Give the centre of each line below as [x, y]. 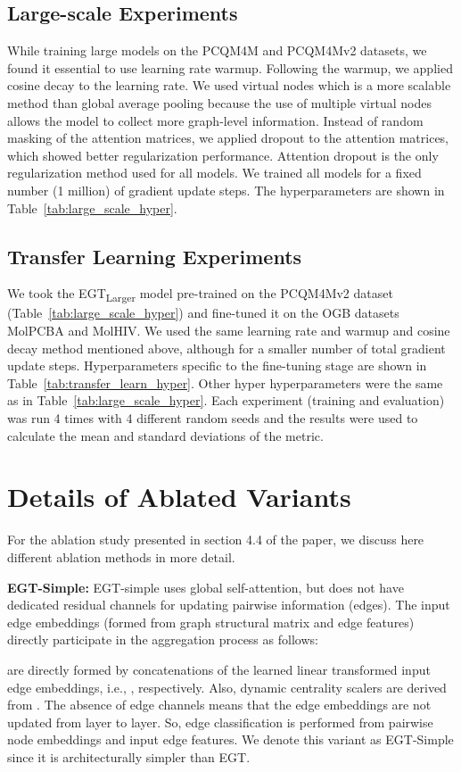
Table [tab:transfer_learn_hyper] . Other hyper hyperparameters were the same [225, 382]
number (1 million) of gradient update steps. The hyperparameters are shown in [226, 190]
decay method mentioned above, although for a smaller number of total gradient [226, 348]
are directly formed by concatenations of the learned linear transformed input [219, 669]
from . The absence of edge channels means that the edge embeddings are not [219, 705]
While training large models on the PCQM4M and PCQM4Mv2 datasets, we [217, 50]
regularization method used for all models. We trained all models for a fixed [214, 173]
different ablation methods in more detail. [121, 556]
